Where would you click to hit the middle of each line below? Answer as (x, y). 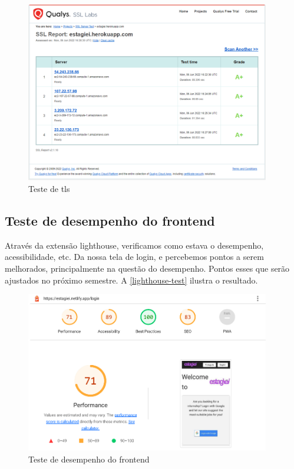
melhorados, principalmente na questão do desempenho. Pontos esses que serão (147, 268)
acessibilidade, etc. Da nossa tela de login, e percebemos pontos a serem (134, 257)
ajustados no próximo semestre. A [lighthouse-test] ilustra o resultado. (131, 280)
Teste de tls (49, 188)
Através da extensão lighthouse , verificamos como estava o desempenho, (134, 245)
